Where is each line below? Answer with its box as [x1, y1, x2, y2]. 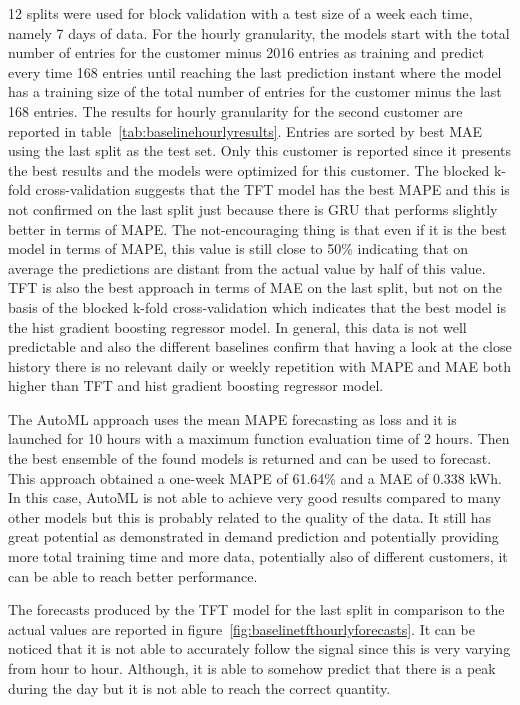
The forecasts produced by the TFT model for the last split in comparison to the [8, 599, 505, 620]
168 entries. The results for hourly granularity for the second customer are [8, 100, 463, 121]
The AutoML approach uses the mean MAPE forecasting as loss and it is [8, 408, 457, 429]
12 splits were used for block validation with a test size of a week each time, [8, 3, 473, 23]
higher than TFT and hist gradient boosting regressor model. [8, 375, 384, 396]
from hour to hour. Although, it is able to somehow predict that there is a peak [8, 658, 496, 678]
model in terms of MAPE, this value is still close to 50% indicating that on [8, 238, 469, 259]
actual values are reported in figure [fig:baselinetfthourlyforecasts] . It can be [8, 618, 475, 639]
